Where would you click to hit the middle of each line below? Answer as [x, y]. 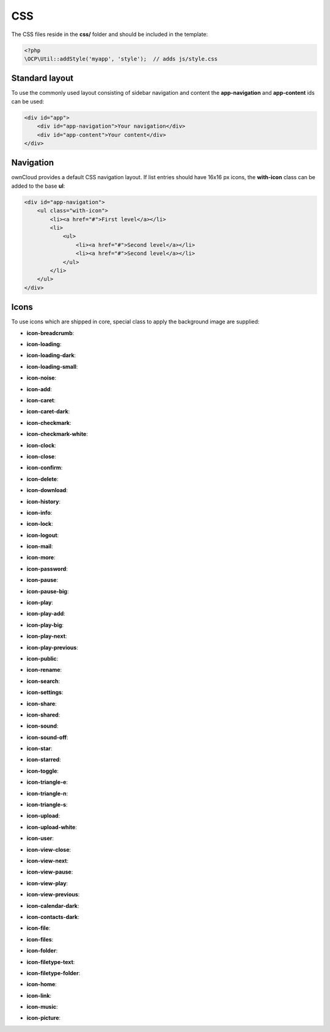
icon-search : [43, 681]
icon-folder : [42, 951]
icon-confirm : [45, 468]
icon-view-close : [49, 849]
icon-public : [42, 658]
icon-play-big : [45, 625]
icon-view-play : [47, 883]
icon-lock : [40, 524]
